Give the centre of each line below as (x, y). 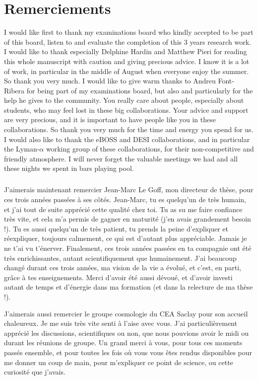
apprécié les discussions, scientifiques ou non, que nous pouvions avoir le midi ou (127, 333)
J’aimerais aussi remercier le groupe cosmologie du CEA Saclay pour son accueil (126, 313)
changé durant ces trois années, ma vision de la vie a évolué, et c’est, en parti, (123, 267)
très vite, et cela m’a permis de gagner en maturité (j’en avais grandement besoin (128, 219)
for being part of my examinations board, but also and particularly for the (140, 90)
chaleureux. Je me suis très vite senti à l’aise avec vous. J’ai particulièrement (121, 323)
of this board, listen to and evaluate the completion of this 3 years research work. (128, 41)
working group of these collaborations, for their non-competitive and (150, 149)
